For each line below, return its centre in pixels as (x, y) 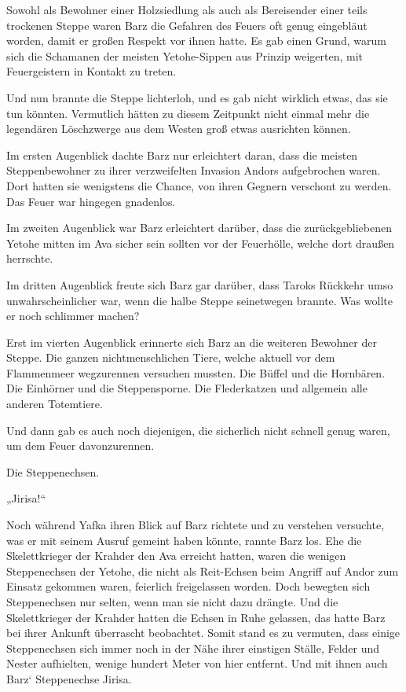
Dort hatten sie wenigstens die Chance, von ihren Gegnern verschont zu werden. (199, 185)
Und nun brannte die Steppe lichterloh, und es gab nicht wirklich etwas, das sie (197, 97)
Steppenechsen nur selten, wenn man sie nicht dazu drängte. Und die (172, 602)
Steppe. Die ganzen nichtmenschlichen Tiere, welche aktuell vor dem (171, 357)
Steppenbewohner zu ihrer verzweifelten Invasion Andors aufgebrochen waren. (194, 170)
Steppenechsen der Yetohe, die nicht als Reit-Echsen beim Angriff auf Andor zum (203, 571)
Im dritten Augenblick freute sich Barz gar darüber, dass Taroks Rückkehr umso (200, 284)
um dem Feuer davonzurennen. (80, 445)
